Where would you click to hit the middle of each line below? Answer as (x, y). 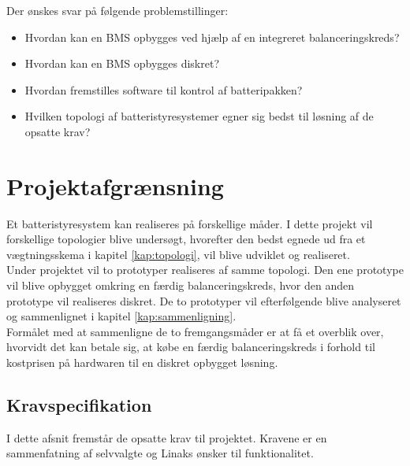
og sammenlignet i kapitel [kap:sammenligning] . (121, 316)
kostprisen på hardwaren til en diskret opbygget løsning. (142, 362)
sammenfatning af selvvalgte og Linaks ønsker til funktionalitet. (160, 453)
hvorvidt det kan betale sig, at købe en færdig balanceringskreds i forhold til (191, 347)
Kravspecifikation (79, 405)
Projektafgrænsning (115, 185)
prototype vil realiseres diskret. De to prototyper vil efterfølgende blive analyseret (204, 300)
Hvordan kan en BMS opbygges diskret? (122, 63)
